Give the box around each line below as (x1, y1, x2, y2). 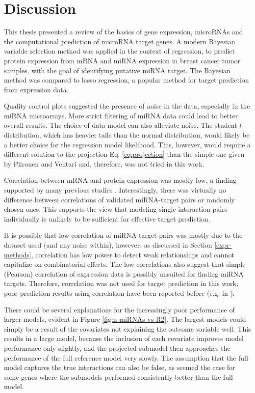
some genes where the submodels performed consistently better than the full (4, 371, 233, 382)
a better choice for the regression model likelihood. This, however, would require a (4, 139, 251, 149)
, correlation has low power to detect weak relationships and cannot (31, 249, 234, 259)
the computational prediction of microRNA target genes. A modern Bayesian (4, 36, 235, 46)
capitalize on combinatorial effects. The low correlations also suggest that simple (4, 259, 246, 269)
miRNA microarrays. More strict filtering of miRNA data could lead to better (4, 110, 238, 120)
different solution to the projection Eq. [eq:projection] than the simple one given (4, 149, 245, 159)
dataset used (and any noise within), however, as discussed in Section (4, 240, 212, 250)
